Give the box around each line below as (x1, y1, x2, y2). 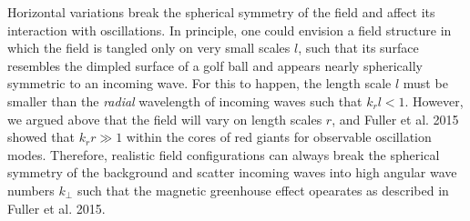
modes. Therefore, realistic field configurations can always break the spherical (7, 145, 440, 164)
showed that (7, 127, 75, 146)
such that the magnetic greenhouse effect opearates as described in (77, 180, 449, 199)
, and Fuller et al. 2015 (332, 109, 459, 128)
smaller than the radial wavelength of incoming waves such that (7, 91, 363, 110)
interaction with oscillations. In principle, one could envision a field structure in (7, 20, 452, 39)
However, (413, 91, 464, 110)
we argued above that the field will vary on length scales (7, 109, 322, 128)
